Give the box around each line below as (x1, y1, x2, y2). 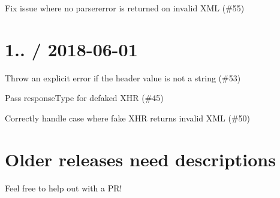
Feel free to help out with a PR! (5, 181, 122, 194)
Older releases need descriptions (5, 147, 276, 171)
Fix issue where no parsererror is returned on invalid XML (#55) (5, 2, 245, 14)
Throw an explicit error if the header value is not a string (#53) (5, 71, 241, 84)
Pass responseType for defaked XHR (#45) (5, 92, 164, 104)
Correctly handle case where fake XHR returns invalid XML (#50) (5, 111, 251, 124)
